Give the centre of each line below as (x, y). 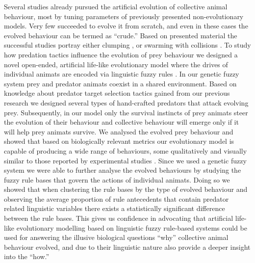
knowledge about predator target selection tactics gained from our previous (117, 93)
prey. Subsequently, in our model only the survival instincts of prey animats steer (126, 112)
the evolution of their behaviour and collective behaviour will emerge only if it (121, 122)
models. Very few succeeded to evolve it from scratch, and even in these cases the (126, 26)
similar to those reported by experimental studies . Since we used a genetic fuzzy (125, 160)
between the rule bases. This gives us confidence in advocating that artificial (119, 218)
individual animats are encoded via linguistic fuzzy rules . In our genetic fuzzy (122, 74)
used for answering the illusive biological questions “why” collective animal (116, 237)
